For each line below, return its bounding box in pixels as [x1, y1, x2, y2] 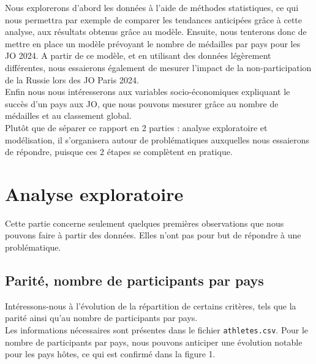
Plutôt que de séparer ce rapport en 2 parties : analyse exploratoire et [5, 121, 268, 134]
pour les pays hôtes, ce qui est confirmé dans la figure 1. [5, 347, 216, 360]
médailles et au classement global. [5, 109, 132, 122]
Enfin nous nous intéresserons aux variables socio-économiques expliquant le [5, 85, 290, 98]
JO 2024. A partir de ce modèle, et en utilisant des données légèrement [5, 49, 271, 62]
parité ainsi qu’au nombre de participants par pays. [5, 311, 198, 324]
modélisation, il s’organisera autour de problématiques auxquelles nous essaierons [5, 133, 310, 146]
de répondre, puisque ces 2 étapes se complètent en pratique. [5, 145, 233, 158]
